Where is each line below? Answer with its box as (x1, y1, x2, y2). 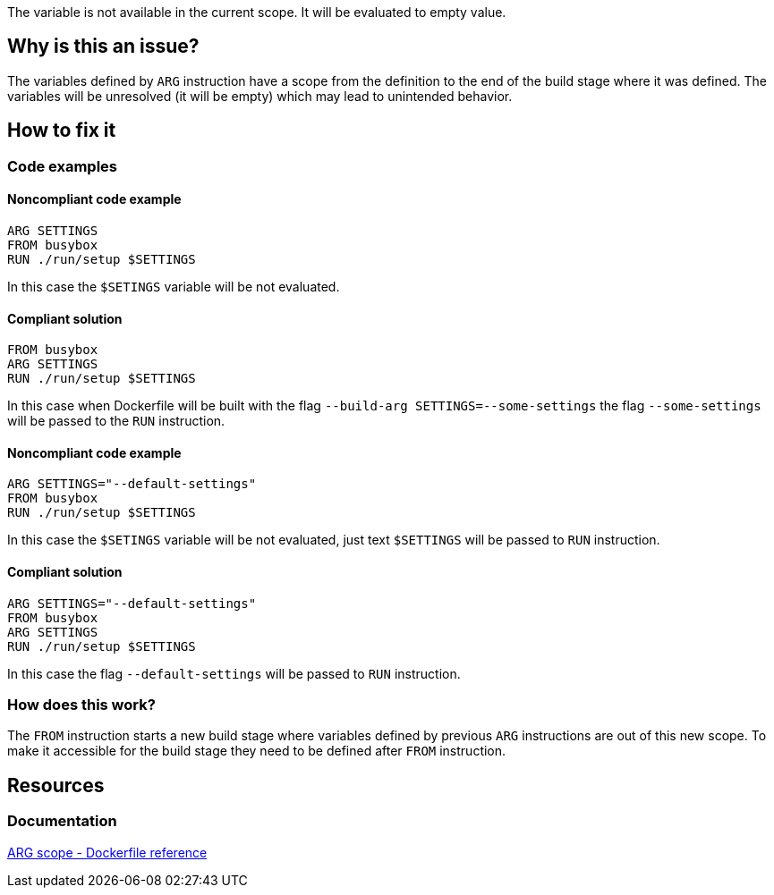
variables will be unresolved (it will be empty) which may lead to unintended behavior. (7, 88, 513, 104)
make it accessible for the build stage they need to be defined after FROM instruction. (7, 743, 506, 759)
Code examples (7, 156, 118, 175)
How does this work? (7, 695, 156, 713)
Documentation (7, 812, 117, 831)
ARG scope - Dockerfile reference (7, 844, 208, 860)
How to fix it (7, 119, 116, 142)
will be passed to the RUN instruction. (7, 413, 225, 429)
